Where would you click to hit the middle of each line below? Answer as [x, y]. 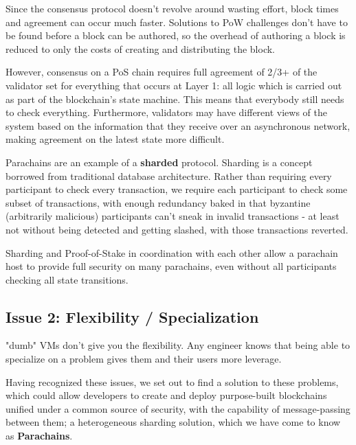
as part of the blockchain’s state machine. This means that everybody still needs [175, 99]
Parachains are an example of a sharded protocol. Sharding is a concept [159, 162]
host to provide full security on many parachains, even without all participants [171, 266]
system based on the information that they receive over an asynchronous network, [178, 125]
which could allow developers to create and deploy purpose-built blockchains [166, 395]
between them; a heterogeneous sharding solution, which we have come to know [173, 422]
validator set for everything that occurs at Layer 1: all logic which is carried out [174, 85]
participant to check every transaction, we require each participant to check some [177, 189]
